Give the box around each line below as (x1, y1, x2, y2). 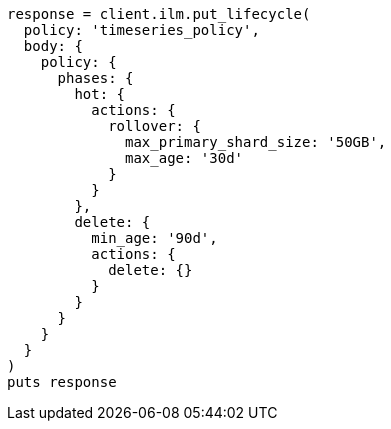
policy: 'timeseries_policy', (23, 22, 260, 38)
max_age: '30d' (125, 150, 244, 166)
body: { (23, 38, 83, 54)
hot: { (74, 86, 126, 102)
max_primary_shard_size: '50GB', (125, 134, 387, 150)
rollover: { (108, 118, 201, 134)
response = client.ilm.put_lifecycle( (7, 6, 311, 22)
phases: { (57, 70, 134, 86)
